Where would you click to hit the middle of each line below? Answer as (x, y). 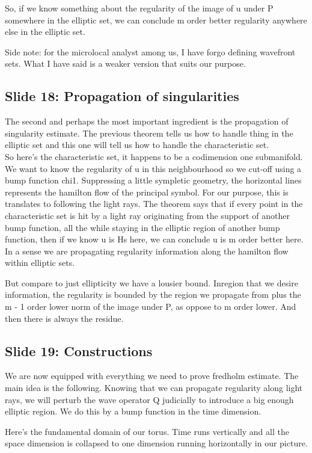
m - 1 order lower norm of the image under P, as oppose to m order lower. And (151, 307)
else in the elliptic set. (45, 32)
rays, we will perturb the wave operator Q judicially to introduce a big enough (149, 399)
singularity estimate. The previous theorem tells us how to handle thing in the (149, 133)
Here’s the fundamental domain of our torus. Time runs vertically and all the (147, 431)
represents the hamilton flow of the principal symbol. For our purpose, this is (147, 192)
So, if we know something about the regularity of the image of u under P (139, 8)
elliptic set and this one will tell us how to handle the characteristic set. (137, 145)
